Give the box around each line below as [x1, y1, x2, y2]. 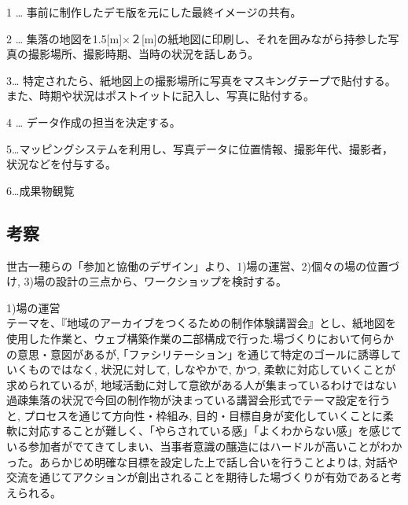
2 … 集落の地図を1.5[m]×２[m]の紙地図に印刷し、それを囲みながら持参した [6, 30, 388, 46]
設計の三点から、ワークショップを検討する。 [55, 273, 287, 289]
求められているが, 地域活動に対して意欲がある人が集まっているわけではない [6, 376, 397, 393]
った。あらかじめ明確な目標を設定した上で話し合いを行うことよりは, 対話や [6, 453, 399, 470]
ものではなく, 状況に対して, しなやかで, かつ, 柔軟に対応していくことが [28, 361, 396, 378]
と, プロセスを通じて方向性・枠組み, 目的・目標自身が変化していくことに [6, 407, 383, 423]
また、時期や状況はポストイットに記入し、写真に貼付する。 [6, 87, 314, 104]
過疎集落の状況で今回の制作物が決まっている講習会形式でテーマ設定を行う [6, 392, 391, 408]
